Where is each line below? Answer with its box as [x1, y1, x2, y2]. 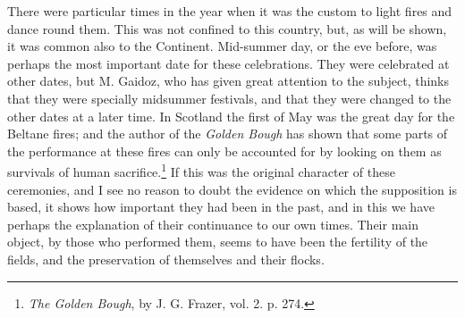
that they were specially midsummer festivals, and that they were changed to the [7, 88, 452, 107]
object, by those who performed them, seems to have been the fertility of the [7, 232, 428, 251]
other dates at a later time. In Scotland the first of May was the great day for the [7, 106, 455, 125]
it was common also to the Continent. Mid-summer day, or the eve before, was [7, 37, 437, 55]
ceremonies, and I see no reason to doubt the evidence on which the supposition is [7, 180, 457, 198]
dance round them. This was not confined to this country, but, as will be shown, [7, 19, 447, 38]
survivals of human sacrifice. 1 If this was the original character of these [7, 160, 395, 180]
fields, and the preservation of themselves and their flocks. [7, 249, 325, 268]
